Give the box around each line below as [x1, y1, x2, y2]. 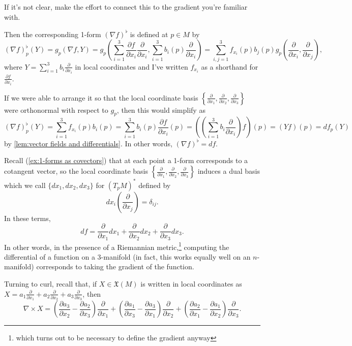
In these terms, [4, 212, 51, 223]
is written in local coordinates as [140, 278, 242, 289]
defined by [138, 179, 171, 190]
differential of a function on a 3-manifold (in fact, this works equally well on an [4, 251, 251, 262]
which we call [4, 179, 46, 190]
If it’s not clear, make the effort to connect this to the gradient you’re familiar [4, 2, 248, 12]
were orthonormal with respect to [4, 104, 108, 115]
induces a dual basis [197, 166, 260, 176]
